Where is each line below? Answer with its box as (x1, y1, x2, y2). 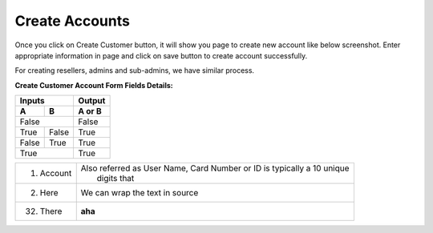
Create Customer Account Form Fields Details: (14, 80, 173, 90)
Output (78, 95, 106, 106)
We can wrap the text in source (80, 187, 199, 199)
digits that (96, 173, 135, 184)
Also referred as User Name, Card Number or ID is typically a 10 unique (80, 163, 350, 174)
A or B (78, 106, 102, 117)
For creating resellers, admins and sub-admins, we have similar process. (14, 66, 255, 75)
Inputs (19, 95, 45, 106)
